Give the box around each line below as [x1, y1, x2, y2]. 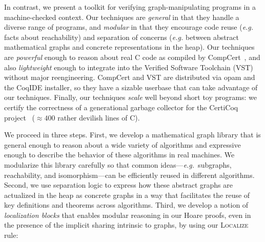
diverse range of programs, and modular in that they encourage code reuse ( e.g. [4, 22, 254, 32]
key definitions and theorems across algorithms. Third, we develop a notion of [4, 199, 249, 210]
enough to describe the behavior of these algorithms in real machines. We [4, 149, 235, 160]
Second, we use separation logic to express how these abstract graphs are [4, 179, 233, 190]
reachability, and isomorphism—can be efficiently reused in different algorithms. [4, 169, 255, 180]
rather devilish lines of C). [57, 112, 140, 123]
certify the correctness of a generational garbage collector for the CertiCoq [4, 102, 238, 112]
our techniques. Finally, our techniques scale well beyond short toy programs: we [4, 92, 257, 103]
